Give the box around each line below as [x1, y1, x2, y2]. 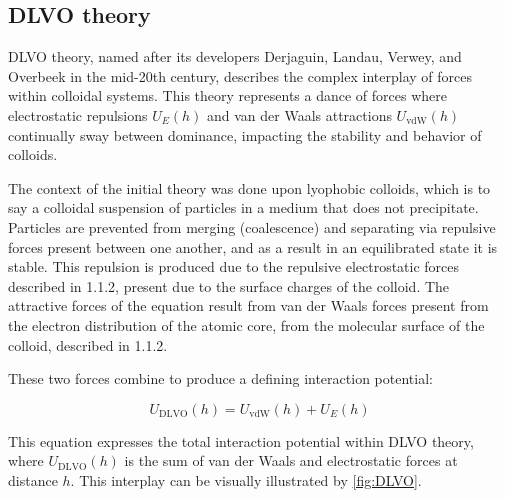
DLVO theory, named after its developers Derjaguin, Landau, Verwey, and [8, 46, 462, 67]
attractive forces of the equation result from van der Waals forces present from [8, 295, 489, 316]
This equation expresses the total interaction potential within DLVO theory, [8, 430, 474, 451]
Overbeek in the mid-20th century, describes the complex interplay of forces [8, 65, 472, 86]
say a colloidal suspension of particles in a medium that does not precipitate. [8, 197, 479, 218]
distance [8, 469, 58, 490]
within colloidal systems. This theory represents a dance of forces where [8, 85, 447, 106]
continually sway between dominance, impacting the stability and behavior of [8, 124, 482, 145]
